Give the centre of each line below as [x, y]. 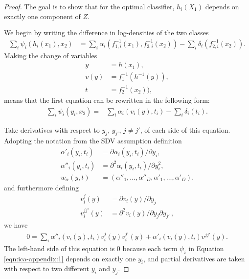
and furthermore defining [41, 187]
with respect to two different [46, 268]
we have [16, 225]
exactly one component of [42, 16]
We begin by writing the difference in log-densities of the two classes [106, 33]
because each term [150, 248]
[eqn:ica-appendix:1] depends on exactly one [70, 258]
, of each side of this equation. [185, 129]
